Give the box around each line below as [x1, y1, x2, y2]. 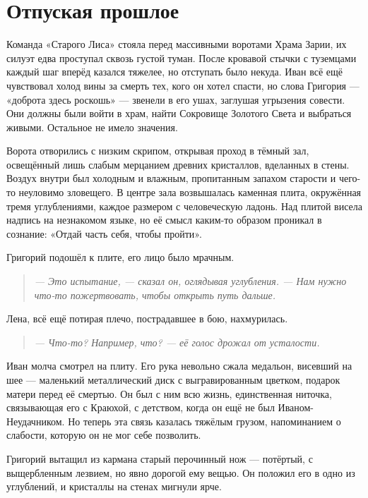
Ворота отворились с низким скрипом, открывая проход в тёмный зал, [6, 143, 309, 158]
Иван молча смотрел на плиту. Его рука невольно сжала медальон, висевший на [6, 358, 352, 373]
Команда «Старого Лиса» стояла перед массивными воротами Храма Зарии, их [6, 37, 347, 51]
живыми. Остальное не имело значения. [6, 119, 178, 134]
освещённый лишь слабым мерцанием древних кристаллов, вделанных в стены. [6, 157, 350, 171]
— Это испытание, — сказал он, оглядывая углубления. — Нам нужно [34, 274, 347, 289]
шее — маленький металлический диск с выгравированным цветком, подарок [6, 372, 340, 387]
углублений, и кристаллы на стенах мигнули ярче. [6, 479, 222, 494]
